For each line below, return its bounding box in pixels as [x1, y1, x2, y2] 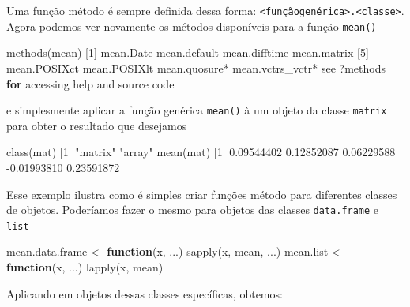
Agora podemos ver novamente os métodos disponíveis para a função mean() [6, 17, 377, 34]
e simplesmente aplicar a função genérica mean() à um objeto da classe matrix [6, 102, 387, 118]
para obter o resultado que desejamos [6, 117, 187, 133]
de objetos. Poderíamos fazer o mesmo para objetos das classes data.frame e [6, 201, 379, 218]
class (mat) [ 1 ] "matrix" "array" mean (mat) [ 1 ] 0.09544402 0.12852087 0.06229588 [6, 144, 396, 160]
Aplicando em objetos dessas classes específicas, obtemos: [6, 285, 283, 301]
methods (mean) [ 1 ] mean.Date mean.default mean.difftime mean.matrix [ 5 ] [6, 44, 369, 61]
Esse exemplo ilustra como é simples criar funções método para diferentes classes [6, 185, 397, 202]
